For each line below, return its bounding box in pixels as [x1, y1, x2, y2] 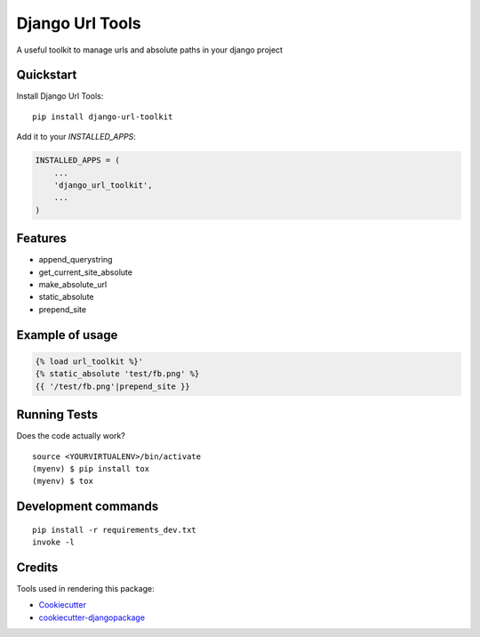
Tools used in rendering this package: [16, 584, 155, 593]
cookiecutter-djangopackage [38, 612, 146, 623]
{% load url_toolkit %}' [35, 356, 144, 367]
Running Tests [16, 407, 98, 423]
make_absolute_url [38, 279, 108, 290]
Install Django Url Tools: [16, 91, 104, 101]
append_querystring [38, 254, 113, 265]
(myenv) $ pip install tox [32, 464, 150, 473]
